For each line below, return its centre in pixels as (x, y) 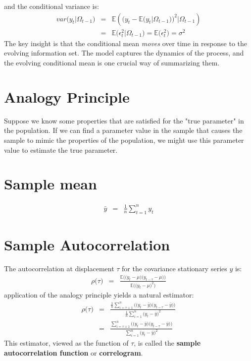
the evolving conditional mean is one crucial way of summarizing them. (112, 63)
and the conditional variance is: (51, 6)
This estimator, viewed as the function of (66, 343)
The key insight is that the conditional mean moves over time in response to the (126, 43)
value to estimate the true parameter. (61, 150)
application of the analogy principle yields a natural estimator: (99, 295)
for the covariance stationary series (175, 268)
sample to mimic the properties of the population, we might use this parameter (124, 140)
